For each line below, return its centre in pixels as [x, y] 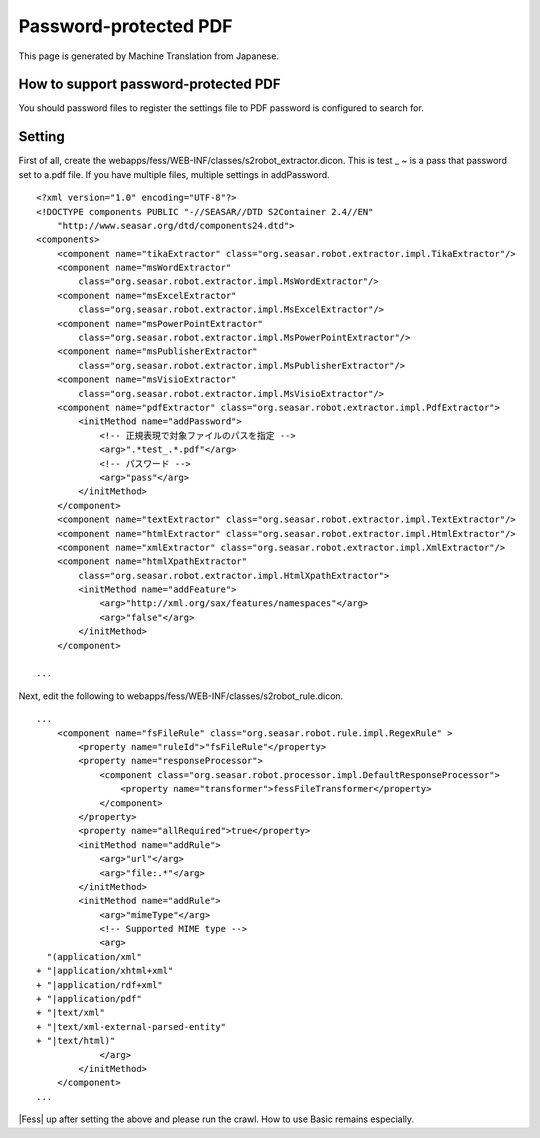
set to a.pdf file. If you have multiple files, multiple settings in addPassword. [174, 174]
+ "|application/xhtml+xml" [105, 971]
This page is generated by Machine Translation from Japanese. [149, 56]
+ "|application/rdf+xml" [100, 984]
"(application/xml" [94, 956]
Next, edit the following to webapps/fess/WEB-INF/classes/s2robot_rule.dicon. [181, 696]
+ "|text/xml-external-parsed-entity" [131, 1026]
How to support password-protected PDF [149, 84]
